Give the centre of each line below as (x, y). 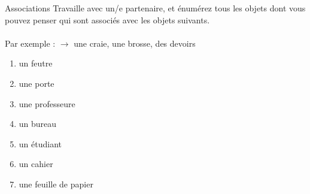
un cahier (36, 164)
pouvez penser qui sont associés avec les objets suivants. (107, 19)
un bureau (38, 124)
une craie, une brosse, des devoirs (135, 43)
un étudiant (40, 143)
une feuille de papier (56, 184)
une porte (37, 83)
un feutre (36, 63)
